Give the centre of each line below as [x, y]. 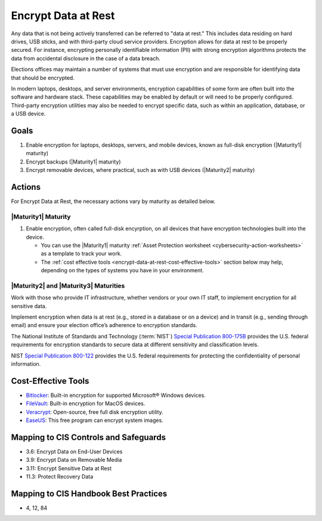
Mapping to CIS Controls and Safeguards [89, 437]
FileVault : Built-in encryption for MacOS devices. [86, 403]
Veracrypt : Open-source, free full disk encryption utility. [95, 412]
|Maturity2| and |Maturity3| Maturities [68, 285]
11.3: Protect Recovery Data [60, 477]
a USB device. [28, 114]
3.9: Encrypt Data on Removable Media [74, 460]
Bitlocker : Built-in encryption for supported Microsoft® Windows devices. [116, 395]
